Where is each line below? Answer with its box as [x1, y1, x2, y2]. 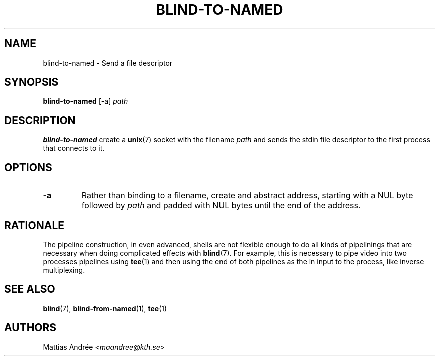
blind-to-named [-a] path [43, 97, 128, 106]
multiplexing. [43, 265, 85, 274]
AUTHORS [4, 321, 57, 334]
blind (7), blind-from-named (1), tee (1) [43, 304, 167, 313]
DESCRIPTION [4, 114, 76, 127]
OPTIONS [4, 161, 52, 174]
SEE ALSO [4, 283, 55, 296]
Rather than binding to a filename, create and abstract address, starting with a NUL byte [81, 190, 413, 201]
